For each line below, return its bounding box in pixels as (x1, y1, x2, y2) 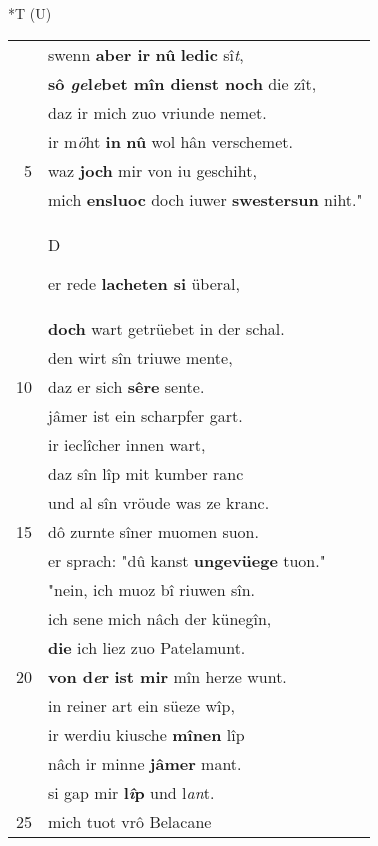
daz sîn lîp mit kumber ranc (48, 461, 244, 485)
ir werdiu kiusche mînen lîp (48, 722, 245, 746)
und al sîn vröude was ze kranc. (48, 490, 270, 514)
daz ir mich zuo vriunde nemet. (48, 100, 267, 124)
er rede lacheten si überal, (48, 271, 240, 295)
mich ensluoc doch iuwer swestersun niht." (48, 187, 363, 211)
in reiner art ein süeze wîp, (48, 693, 235, 717)
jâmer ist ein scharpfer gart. (48, 403, 243, 427)
